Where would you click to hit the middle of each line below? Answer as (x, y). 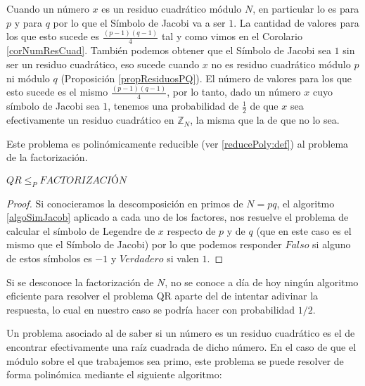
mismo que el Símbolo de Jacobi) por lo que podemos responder (144, 244)
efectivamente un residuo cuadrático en (90, 120)
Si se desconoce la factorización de (80, 282)
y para (28, 22)
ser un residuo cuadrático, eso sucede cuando (103, 64)
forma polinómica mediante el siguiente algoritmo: (114, 374)
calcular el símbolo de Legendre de (81, 230)
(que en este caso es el (304, 230)
